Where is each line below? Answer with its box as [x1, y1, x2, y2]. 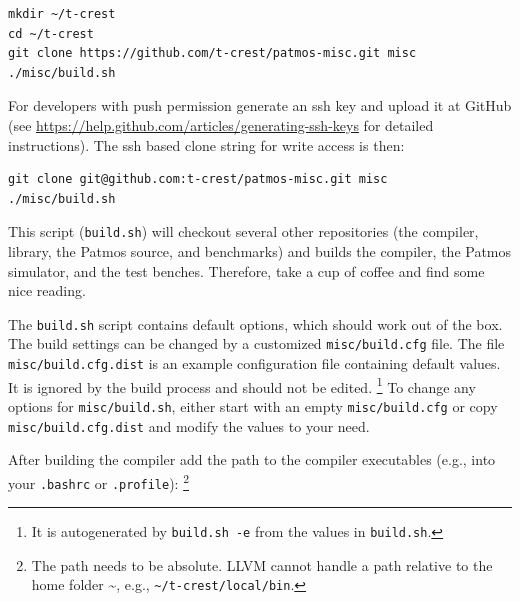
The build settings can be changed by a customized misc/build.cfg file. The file [8, 333, 505, 354]
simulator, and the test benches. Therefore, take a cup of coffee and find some [8, 260, 485, 281]
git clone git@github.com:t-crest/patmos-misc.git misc [8, 172, 388, 187]
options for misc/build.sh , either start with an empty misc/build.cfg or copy [8, 396, 498, 416]
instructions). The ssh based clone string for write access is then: [8, 134, 405, 155]
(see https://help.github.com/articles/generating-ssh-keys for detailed [8, 114, 434, 135]
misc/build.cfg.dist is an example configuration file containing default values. [8, 353, 501, 374]
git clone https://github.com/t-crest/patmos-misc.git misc [8, 46, 417, 61]
